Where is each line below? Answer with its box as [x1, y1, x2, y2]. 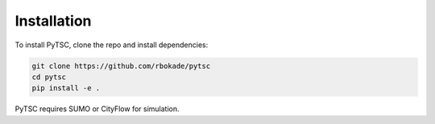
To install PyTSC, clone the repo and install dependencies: [14, 40, 209, 50]
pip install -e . [31, 84, 101, 93]
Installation [14, 12, 92, 30]
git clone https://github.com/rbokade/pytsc [31, 61, 211, 70]
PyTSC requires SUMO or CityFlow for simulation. [14, 104, 180, 114]
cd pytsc [31, 72, 67, 82]
